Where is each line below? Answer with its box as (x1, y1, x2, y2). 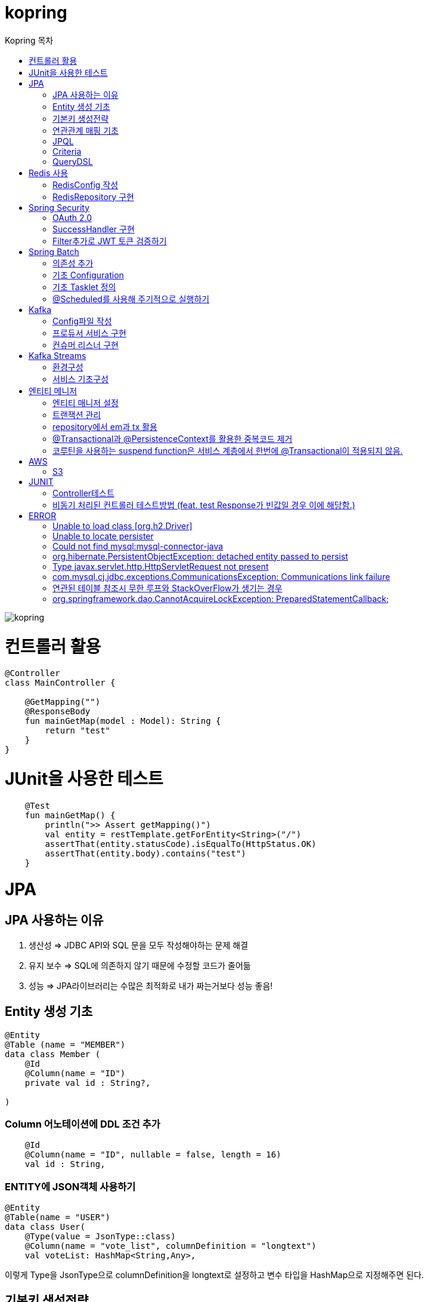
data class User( (5, 1222, 85, 1232)
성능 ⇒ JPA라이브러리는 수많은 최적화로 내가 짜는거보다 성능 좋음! (29, 980, 273, 991)
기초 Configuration (52, 269, 124, 280)
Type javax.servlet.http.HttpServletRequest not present (52, 561, 269, 572)
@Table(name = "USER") (5, 1212, 111, 1223)
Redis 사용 (29, 167, 69, 178)
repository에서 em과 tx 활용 (52, 421, 158, 432)
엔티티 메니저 (29, 385, 77, 396)
